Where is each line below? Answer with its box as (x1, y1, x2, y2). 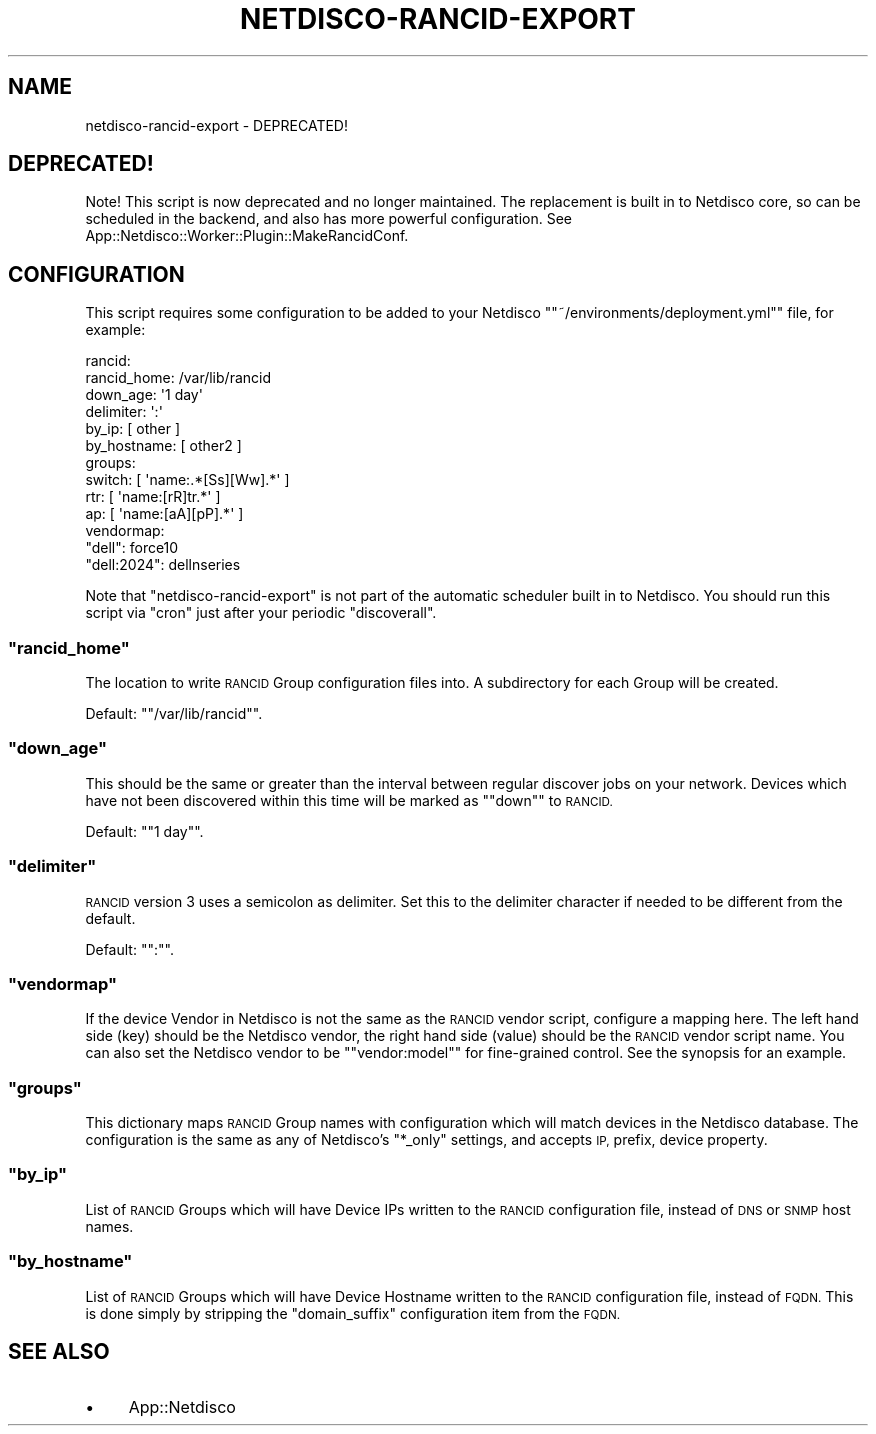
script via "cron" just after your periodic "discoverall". (85, 604, 437, 622)
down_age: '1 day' (85, 386, 203, 404)
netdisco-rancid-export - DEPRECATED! (85, 116, 348, 134)
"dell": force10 (85, 539, 179, 557)
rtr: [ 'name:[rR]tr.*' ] (85, 488, 221, 506)
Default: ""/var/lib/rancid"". (85, 705, 263, 723)
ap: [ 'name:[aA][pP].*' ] (85, 505, 244, 523)
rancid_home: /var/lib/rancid (85, 369, 271, 387)
